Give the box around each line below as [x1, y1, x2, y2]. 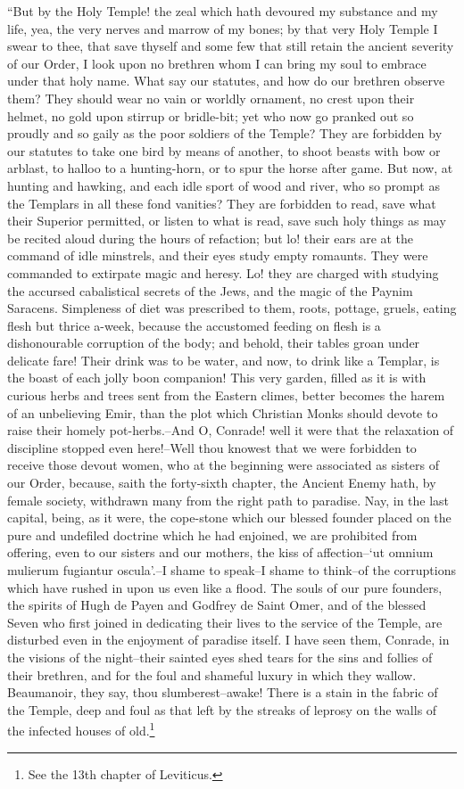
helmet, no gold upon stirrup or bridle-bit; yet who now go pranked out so [7, 106, 414, 125]
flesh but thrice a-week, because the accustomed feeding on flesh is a [7, 316, 381, 334]
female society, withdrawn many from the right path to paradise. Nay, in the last [7, 490, 450, 509]
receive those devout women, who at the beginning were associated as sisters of [7, 456, 439, 474]
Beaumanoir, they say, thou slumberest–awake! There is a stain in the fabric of [7, 683, 438, 702]
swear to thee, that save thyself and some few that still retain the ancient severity [7, 37, 454, 55]
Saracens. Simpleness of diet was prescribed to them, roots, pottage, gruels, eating [7, 299, 457, 317]
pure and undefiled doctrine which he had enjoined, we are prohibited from [7, 525, 418, 544]
